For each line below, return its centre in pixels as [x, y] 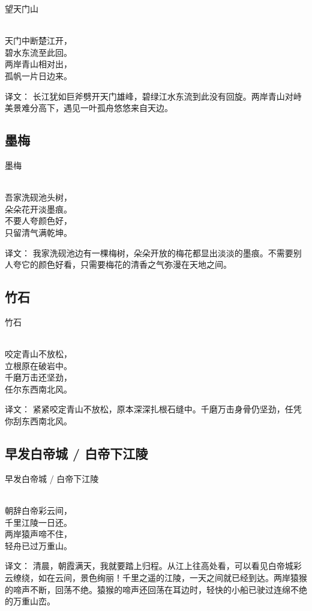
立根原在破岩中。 [38, 365]
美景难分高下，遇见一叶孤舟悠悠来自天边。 [89, 108]
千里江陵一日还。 [38, 522]
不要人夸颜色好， [38, 221]
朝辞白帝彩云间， [38, 510]
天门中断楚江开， [38, 41]
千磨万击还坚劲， [38, 377]
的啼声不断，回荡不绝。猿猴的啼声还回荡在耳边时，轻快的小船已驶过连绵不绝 [156, 589]
